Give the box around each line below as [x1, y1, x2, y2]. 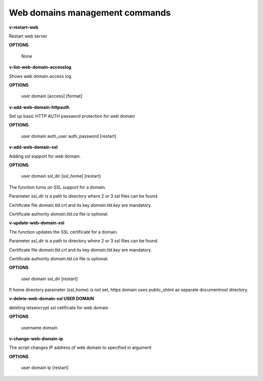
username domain [21, 325, 58, 330]
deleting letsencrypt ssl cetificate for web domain [9, 305, 109, 310]
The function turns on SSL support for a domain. [9, 184, 107, 190]
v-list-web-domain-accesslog [9, 64, 72, 70]
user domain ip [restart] [21, 365, 69, 371]
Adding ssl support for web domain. [9, 153, 81, 159]
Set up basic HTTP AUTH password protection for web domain [9, 113, 135, 119]
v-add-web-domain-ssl [9, 144, 58, 150]
